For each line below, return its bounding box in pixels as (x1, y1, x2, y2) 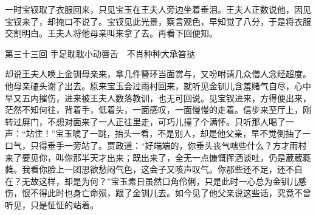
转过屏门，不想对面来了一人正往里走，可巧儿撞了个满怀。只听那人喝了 (5, 115, 286, 128)
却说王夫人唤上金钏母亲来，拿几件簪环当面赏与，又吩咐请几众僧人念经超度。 (5, 67, 311, 80)
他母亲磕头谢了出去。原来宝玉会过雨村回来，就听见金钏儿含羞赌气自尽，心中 (5, 79, 311, 92)
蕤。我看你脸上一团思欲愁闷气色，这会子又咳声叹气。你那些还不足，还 (5, 163, 286, 176)
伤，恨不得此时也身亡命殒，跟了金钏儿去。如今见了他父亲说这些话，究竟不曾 (5, 186, 311, 199)
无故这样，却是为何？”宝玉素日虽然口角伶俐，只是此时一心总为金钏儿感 (21, 174, 307, 187)
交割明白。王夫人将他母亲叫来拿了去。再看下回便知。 (5, 27, 218, 39)
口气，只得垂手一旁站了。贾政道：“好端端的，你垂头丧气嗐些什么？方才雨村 (5, 138, 307, 151)
